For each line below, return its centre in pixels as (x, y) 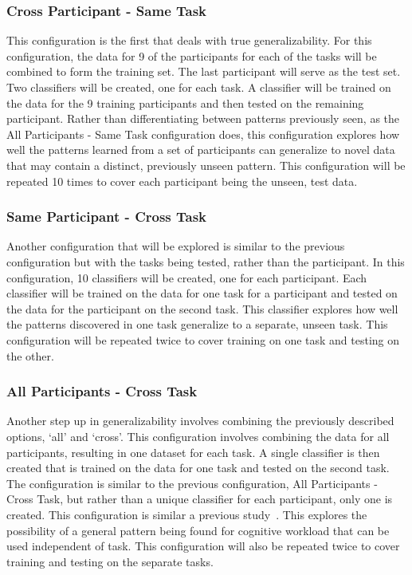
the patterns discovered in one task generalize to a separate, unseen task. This (197, 324)
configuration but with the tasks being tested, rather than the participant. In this (206, 261)
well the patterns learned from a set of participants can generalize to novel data (201, 150)
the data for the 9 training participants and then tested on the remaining (185, 102)
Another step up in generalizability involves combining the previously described (200, 421)
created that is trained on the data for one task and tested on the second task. (198, 468)
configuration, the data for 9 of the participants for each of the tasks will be (192, 55)
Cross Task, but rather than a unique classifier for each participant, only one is (200, 499)
